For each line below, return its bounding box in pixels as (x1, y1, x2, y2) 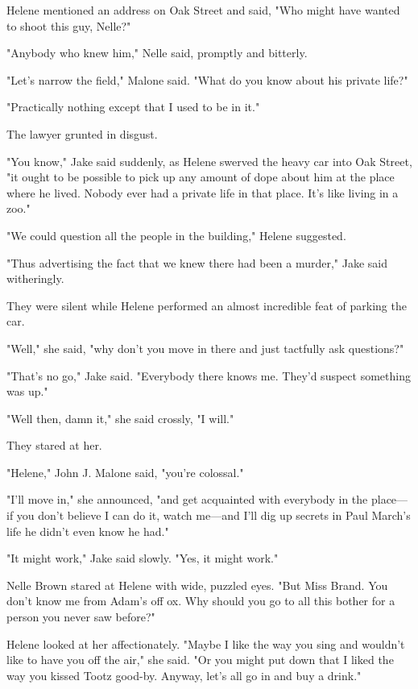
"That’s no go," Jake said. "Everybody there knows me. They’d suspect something (6, 367, 411, 384)
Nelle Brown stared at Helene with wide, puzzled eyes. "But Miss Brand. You (6, 576, 388, 593)
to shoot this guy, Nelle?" (6, 17, 131, 34)
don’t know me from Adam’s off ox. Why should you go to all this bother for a (6, 592, 395, 609)
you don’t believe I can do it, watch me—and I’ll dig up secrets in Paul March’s (16, 507, 411, 524)
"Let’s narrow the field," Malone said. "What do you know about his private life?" (6, 71, 408, 88)
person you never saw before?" (6, 608, 155, 625)
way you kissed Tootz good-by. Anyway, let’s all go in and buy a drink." (6, 666, 362, 683)
